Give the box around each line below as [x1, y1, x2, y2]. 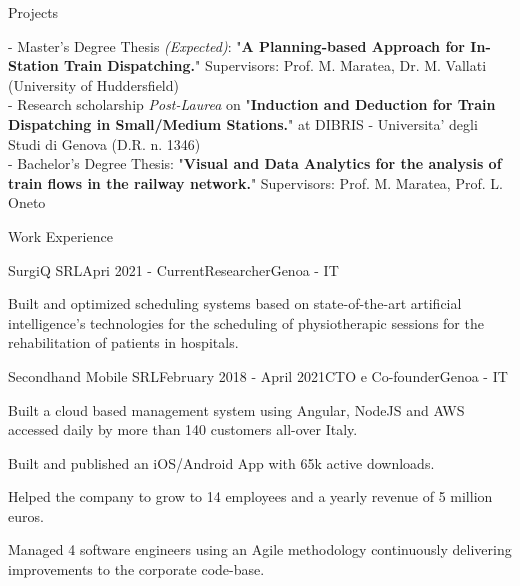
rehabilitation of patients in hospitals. [8, 332, 239, 353]
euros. [8, 505, 44, 526]
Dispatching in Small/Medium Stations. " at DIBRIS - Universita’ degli [8, 113, 478, 134]
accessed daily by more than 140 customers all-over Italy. [8, 419, 358, 440]
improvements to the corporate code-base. [8, 559, 265, 580]
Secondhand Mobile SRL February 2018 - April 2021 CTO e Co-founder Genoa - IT [8, 365, 508, 386]
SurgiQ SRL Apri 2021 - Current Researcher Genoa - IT [8, 259, 339, 280]
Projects [8, 2, 59, 22]
